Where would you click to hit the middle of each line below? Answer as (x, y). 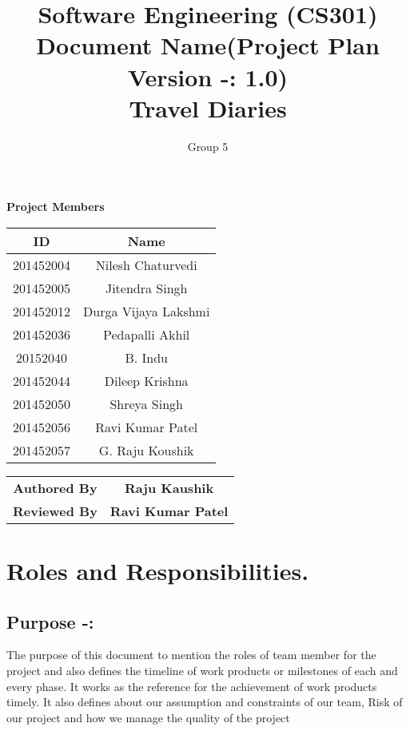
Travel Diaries (208, 107)
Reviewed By (55, 511)
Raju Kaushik (169, 487)
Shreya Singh (147, 403)
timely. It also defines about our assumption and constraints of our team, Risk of (205, 702)
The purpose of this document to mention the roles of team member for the (191, 655)
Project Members (56, 207)
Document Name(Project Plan (208, 45)
